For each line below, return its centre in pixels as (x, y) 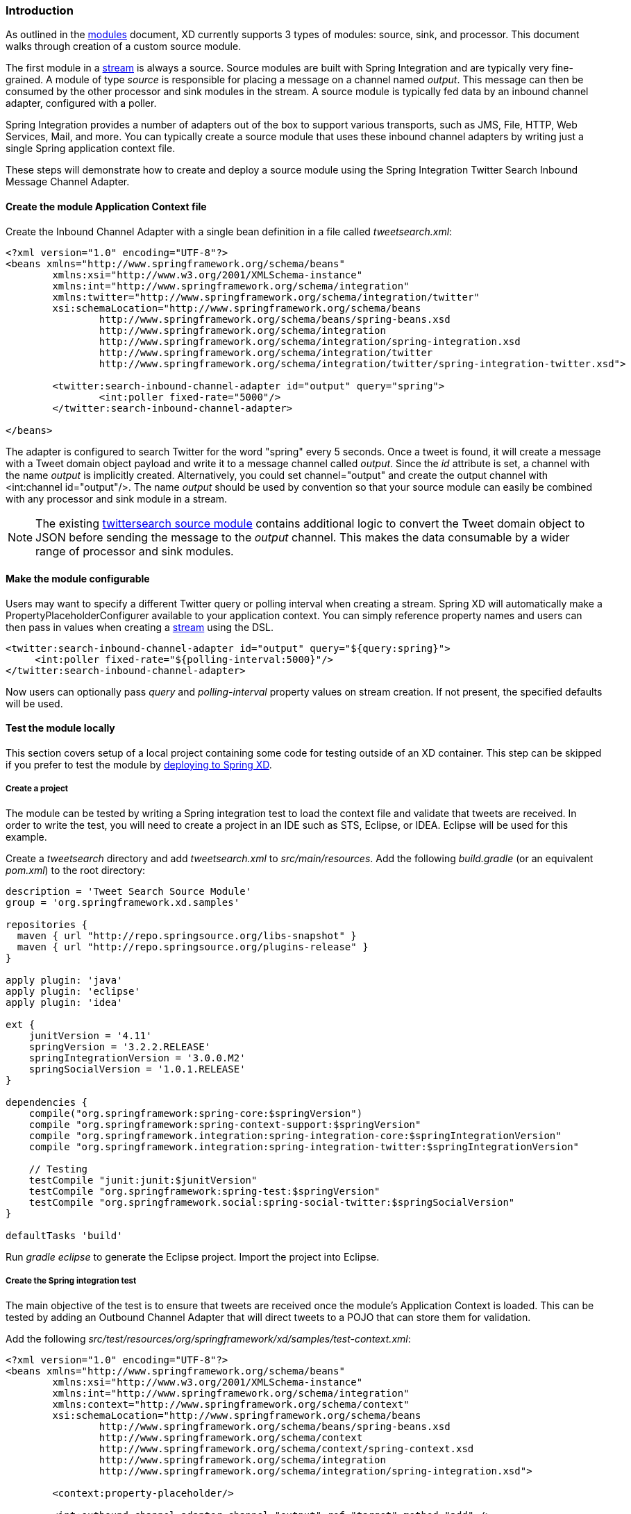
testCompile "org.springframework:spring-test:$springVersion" (204, 1191)
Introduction (40, 10)
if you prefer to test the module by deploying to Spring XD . (139, 765)
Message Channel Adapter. (68, 182)
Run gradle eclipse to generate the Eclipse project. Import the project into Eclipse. (193, 1256)
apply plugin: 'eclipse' (73, 991)
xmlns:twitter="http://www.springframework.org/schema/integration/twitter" (266, 297)
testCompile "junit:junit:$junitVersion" (143, 1180)
